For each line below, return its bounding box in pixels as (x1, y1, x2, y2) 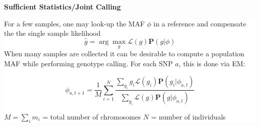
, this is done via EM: (178, 58, 245, 68)
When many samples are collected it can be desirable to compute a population (4, 48, 244, 59)
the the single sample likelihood (4, 28, 101, 38)
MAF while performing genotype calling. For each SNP (4, 58, 173, 68)
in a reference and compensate (153, 18, 246, 28)
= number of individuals (151, 111, 226, 122)
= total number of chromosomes (42, 111, 141, 122)
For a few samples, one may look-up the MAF (4, 18, 145, 28)
